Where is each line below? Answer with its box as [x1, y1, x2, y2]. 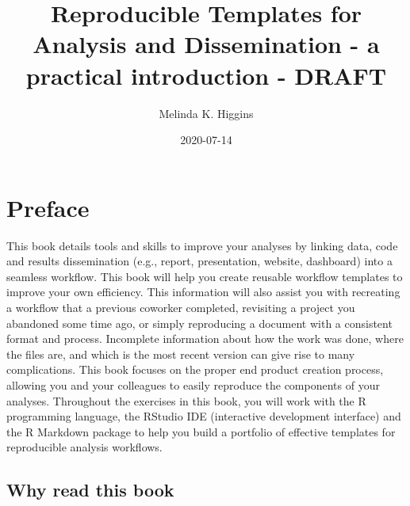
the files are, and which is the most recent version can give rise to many [6, 345, 355, 362]
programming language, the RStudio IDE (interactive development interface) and [6, 408, 401, 424]
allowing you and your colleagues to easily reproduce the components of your [6, 376, 380, 393]
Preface [6, 191, 90, 223]
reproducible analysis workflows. [6, 439, 163, 455]
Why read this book [6, 477, 174, 502]
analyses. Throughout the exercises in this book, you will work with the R [6, 392, 366, 409]
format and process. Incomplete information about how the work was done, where [6, 330, 404, 347]
